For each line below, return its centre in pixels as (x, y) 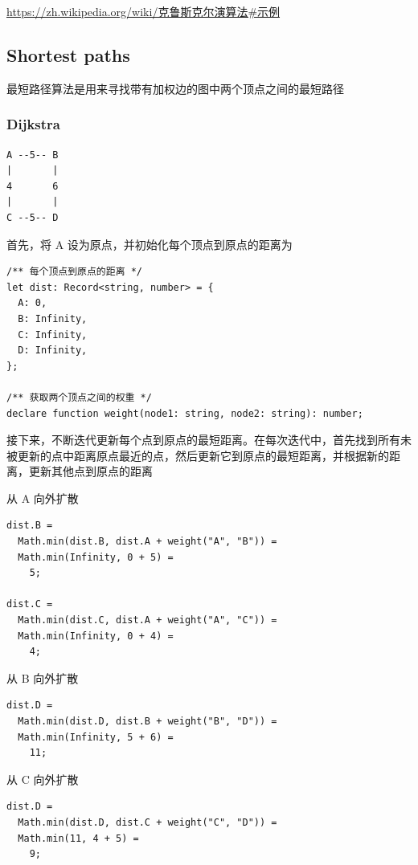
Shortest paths (68, 54)
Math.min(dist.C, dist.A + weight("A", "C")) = (148, 620)
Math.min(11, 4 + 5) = (78, 838)
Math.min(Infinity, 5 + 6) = (96, 737)
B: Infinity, (53, 318)
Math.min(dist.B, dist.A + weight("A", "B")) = (148, 542)
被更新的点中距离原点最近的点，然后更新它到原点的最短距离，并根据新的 (198, 455)
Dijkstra (33, 124)
